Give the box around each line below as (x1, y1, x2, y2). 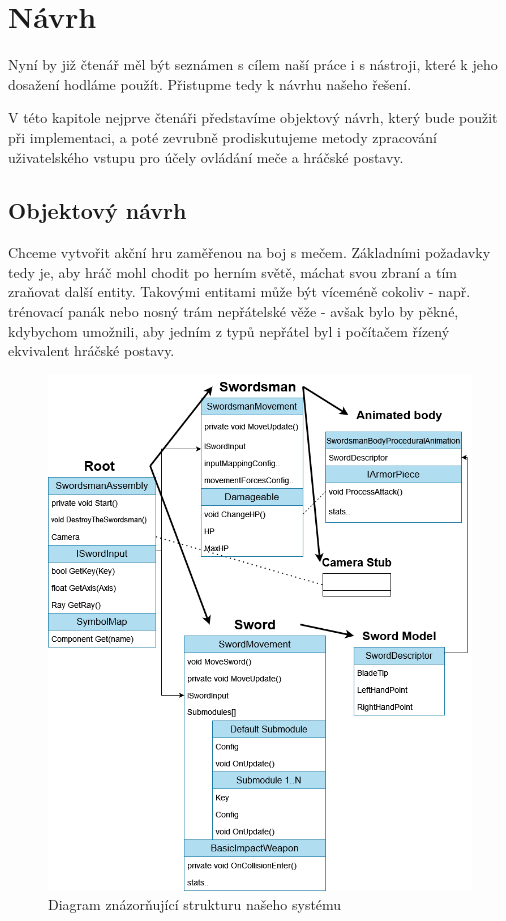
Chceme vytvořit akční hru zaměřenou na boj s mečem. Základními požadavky (8, 242, 491, 263)
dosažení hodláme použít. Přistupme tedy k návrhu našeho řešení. (8, 73, 412, 94)
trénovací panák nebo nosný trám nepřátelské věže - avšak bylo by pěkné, (8, 301, 459, 322)
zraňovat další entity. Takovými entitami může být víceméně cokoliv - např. (8, 281, 471, 302)
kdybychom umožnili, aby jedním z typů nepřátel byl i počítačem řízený (8, 320, 450, 341)
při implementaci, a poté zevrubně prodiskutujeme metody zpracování (8, 126, 437, 147)
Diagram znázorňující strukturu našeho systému (48, 894, 342, 915)
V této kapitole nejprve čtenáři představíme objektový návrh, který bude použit (8, 107, 498, 128)
